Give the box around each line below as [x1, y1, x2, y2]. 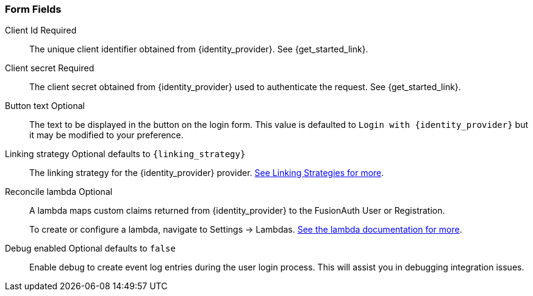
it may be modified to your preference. [29, 130, 184, 141]
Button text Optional [5, 100, 85, 111]
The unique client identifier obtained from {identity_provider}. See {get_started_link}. [29, 44, 368, 55]
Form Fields [5, 3, 62, 15]
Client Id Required [5, 25, 77, 36]
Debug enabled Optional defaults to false [5, 243, 176, 254]
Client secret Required [5, 63, 95, 74]
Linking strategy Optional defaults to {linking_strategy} [5, 149, 246, 160]
